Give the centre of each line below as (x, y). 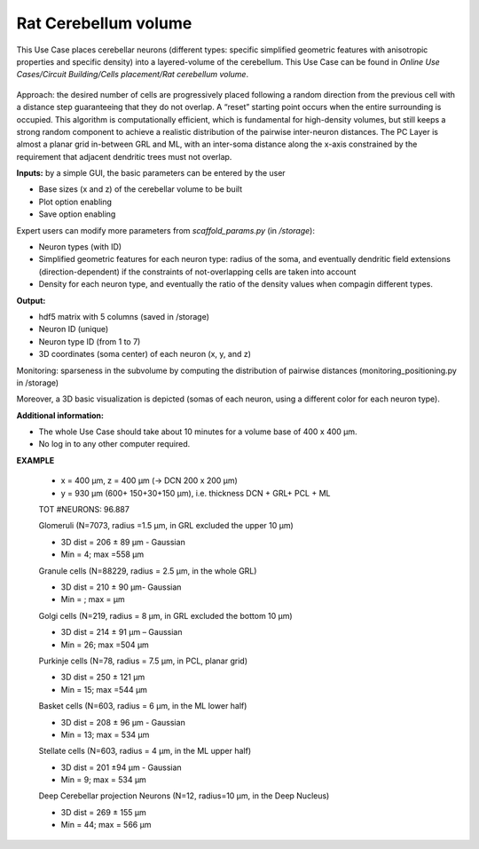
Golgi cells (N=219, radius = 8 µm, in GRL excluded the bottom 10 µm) (165, 615)
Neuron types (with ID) (80, 247)
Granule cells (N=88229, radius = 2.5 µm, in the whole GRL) (148, 571)
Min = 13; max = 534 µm (105, 734)
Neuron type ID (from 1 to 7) (90, 341)
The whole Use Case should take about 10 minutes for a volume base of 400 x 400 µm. (198, 432)
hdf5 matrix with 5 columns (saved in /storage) (124, 316)
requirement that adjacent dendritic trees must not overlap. (124, 156)
